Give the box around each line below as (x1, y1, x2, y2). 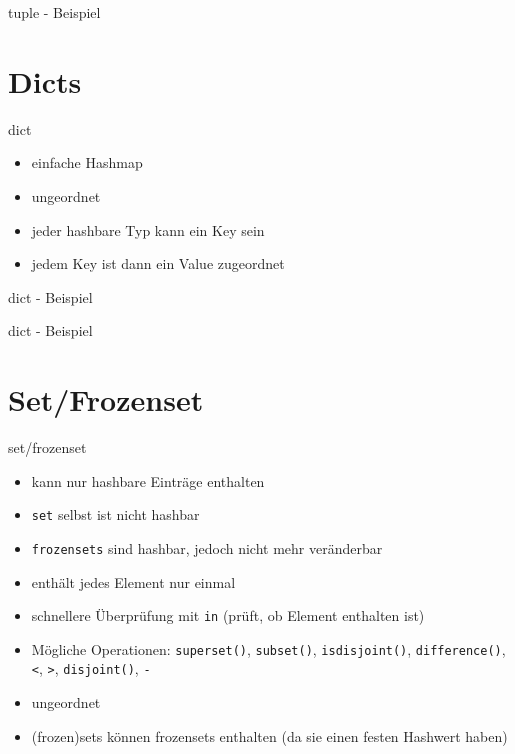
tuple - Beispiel (8, 2, 101, 22)
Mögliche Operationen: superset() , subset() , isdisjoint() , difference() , (31, 638, 506, 659)
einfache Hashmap (31, 152, 143, 173)
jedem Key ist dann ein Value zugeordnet (31, 253, 285, 274)
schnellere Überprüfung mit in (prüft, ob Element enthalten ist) (31, 605, 425, 626)
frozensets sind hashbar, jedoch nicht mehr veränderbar (31, 537, 383, 558)
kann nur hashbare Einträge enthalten (31, 470, 265, 491)
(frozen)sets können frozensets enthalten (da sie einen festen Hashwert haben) (31, 725, 508, 746)
